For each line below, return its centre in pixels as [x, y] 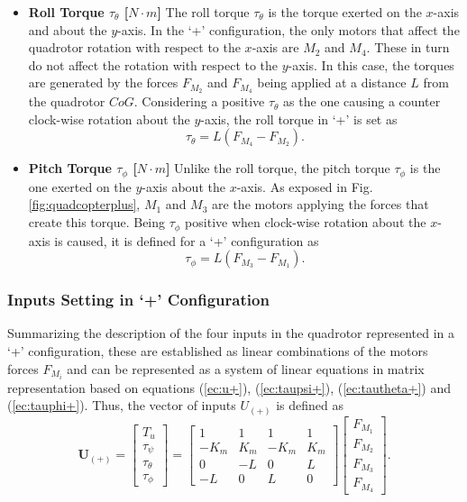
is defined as [310, 405]
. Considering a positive [199, 101]
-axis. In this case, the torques [371, 64]
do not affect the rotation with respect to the [153, 64]
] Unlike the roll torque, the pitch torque [278, 168]
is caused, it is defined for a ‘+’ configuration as [187, 240]
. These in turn [408, 47]
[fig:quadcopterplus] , [84, 204]
